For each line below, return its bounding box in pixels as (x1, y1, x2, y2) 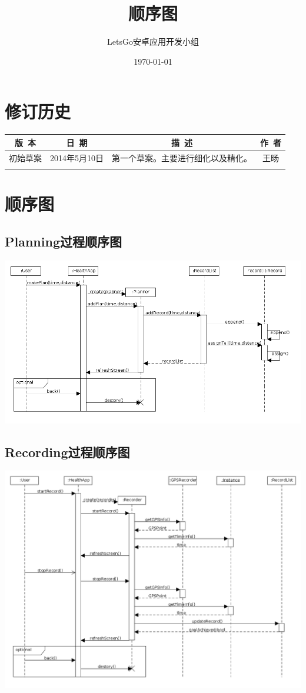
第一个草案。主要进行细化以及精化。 (112, 151, 252, 164)
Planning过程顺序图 (5, 232, 122, 250)
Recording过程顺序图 (5, 442, 130, 461)
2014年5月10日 (50, 151, 104, 164)
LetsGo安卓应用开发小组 (107, 35, 199, 48)
